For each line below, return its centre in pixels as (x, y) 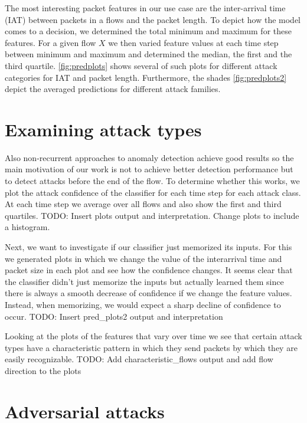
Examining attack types (103, 129)
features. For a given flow (50, 42)
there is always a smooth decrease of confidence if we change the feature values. (148, 293)
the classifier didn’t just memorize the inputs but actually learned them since (144, 281)
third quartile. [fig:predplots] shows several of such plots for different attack (141, 65)
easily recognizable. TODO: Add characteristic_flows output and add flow (139, 359)
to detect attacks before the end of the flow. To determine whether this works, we (152, 181)
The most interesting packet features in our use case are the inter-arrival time (145, 8)
